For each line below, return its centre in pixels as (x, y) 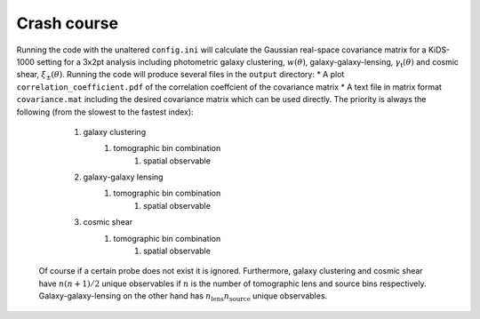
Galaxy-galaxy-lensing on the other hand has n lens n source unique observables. (183, 297)
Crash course (68, 23)
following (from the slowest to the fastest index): (105, 112)
